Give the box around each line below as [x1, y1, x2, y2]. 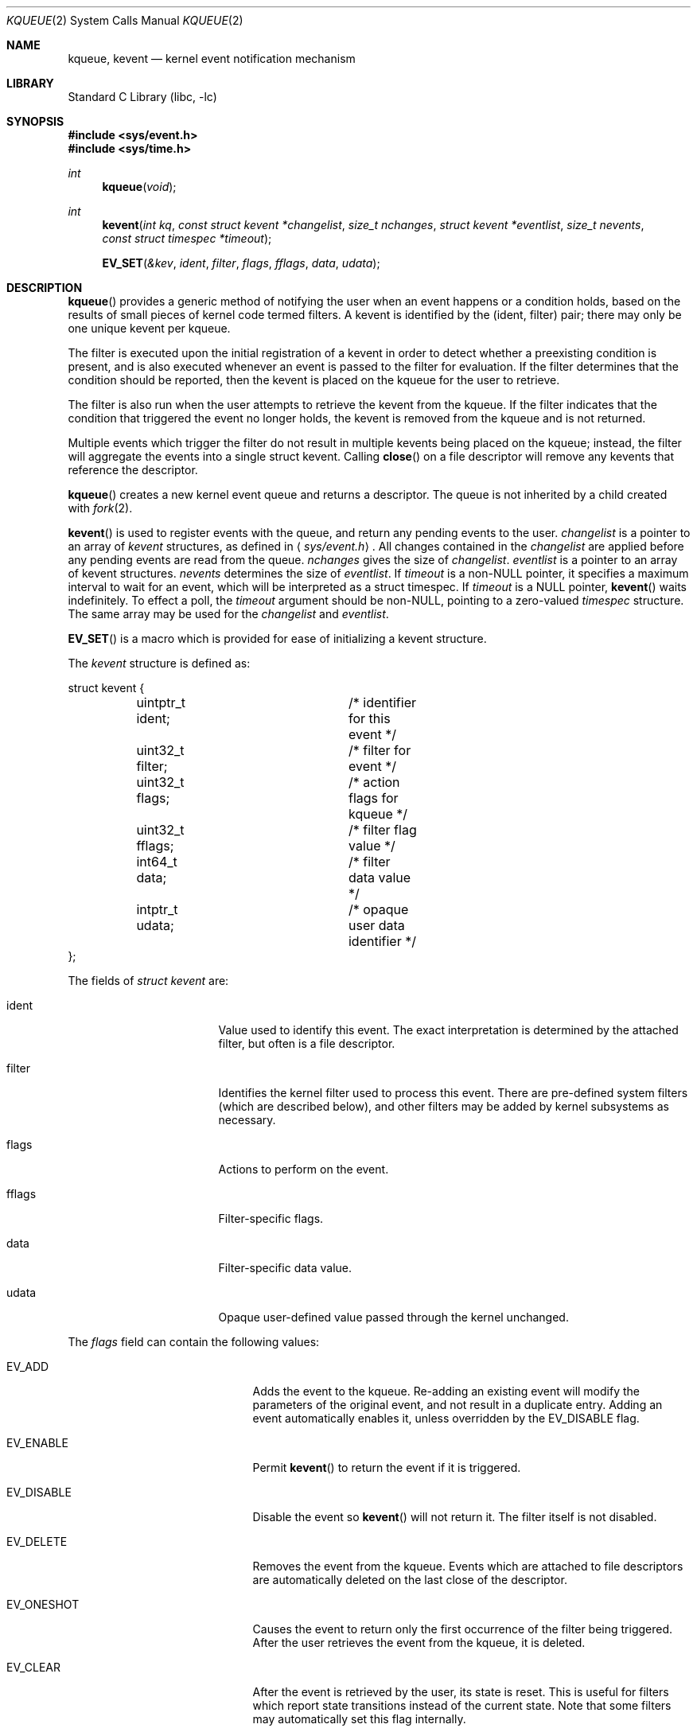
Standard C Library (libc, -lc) [68, 90, 217, 103]
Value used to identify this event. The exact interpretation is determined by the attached [218, 1023, 679, 1037]
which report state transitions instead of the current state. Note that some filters [252, 1699, 672, 1712]
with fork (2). [68, 501, 133, 515]
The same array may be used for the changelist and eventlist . [68, 607, 389, 621]
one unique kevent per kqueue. [68, 321, 231, 335]
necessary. [218, 1113, 276, 1127]
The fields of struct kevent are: [68, 974, 229, 987]
